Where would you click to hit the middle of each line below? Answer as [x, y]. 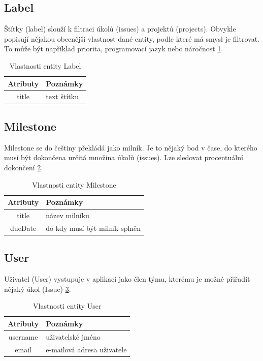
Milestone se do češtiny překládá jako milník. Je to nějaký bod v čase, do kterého [131, 147]
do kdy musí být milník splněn [93, 228]
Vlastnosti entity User [67, 306]
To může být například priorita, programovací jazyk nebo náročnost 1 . [114, 49]
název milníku [68, 215]
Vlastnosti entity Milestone [74, 184]
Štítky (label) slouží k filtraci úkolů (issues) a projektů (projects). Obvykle [120, 29]
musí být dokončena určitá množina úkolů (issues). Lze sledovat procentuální [124, 157]
